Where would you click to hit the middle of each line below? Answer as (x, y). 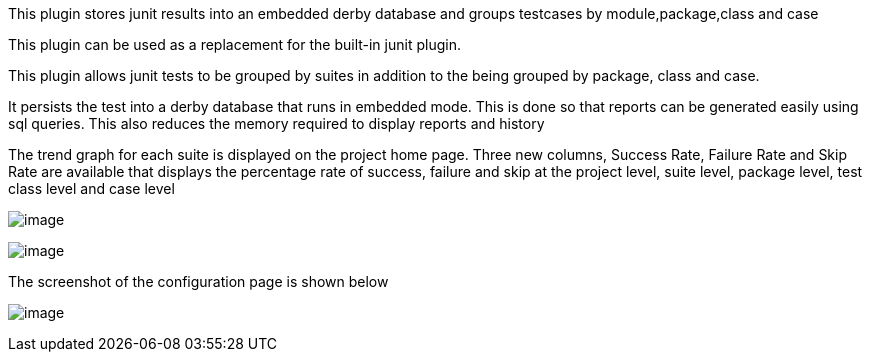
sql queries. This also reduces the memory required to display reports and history (276, 123)
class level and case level (91, 188)
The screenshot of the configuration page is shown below (198, 281)
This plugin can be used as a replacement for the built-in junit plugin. (234, 44)
